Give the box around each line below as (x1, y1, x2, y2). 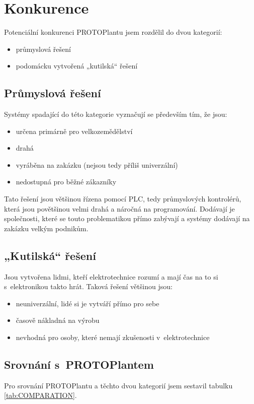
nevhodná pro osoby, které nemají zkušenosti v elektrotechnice (16, 332, 210, 343)
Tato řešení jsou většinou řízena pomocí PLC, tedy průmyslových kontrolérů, (4, 193, 241, 204)
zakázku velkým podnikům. (4, 223, 89, 233)
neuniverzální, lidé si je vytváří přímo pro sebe (16, 298, 159, 308)
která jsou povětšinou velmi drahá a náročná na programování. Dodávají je (4, 203, 235, 214)
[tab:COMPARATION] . (4, 390, 77, 400)
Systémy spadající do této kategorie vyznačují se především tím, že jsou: (4, 109, 227, 119)
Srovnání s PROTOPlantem (4, 357, 154, 372)
